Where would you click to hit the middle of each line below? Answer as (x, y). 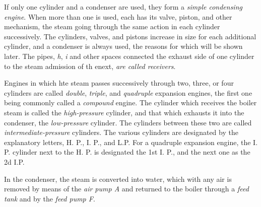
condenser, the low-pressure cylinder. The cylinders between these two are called (128, 122)
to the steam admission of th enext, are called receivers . (90, 66)
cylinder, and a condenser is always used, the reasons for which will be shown (123, 46)
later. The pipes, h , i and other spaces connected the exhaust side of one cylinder (129, 56)
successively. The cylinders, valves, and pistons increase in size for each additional (130, 36)
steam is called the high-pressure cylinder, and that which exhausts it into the (124, 112)
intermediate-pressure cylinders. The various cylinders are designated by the (121, 132)
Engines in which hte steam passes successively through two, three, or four (119, 83)
